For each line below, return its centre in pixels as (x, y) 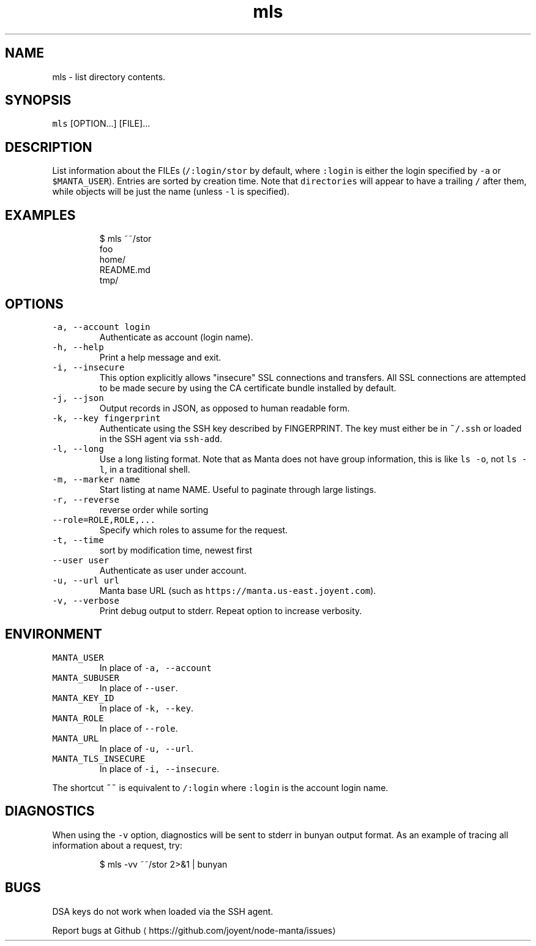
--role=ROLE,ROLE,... (104, 520)
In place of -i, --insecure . (159, 768)
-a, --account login (101, 327)
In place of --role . (139, 728)
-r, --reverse (86, 499)
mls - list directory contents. (109, 77)
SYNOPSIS (38, 100)
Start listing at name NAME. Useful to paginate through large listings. (238, 489)
